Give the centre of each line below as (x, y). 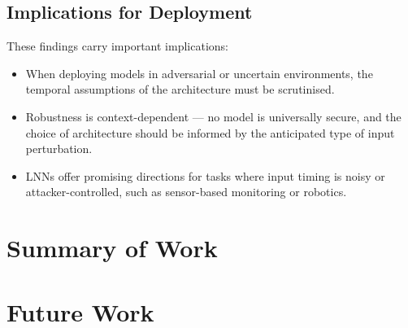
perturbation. (59, 149)
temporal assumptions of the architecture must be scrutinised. (180, 89)
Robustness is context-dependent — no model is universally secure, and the (213, 116)
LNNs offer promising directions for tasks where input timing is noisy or (205, 175)
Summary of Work (112, 248)
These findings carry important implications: (117, 46)
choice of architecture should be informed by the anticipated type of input (210, 132)
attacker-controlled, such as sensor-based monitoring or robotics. (186, 192)
